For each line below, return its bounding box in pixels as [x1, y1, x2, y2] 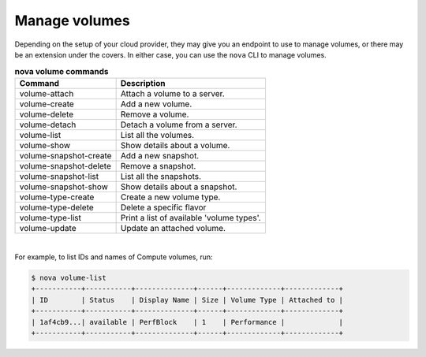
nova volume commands [14, 65, 110, 76]
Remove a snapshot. [120, 160, 196, 171]
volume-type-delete [19, 202, 94, 213]
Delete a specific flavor [120, 202, 207, 213]
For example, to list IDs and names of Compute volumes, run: [14, 252, 213, 262]
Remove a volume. [120, 109, 189, 120]
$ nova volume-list [31, 273, 106, 283]
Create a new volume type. [120, 192, 221, 203]
